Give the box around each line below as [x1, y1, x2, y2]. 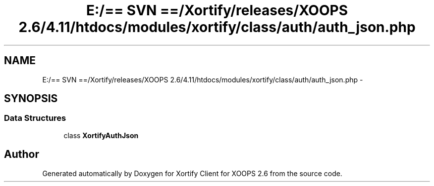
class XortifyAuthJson [63, 131, 139, 140]
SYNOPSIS [4, 92, 58, 105]
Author [4, 148, 39, 161]
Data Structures [4, 113, 66, 123]
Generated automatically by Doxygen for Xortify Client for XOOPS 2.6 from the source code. [42, 169, 342, 178]
